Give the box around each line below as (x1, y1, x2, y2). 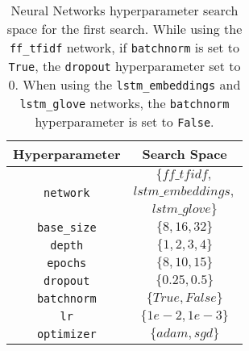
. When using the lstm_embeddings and (15, 75, 241, 94)
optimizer (36, 328, 97, 341)
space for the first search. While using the (6, 19, 243, 38)
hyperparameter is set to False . (35, 112, 214, 131)
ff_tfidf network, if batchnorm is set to (9, 38, 240, 56)
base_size (36, 221, 97, 234)
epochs (47, 257, 87, 270)
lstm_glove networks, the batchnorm (19, 94, 230, 112)
